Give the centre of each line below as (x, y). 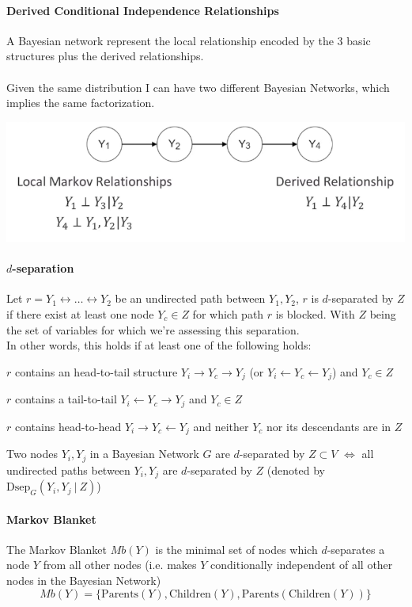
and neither (221, 426)
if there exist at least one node (80, 314)
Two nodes (32, 454)
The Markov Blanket (57, 549)
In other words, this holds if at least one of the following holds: (159, 345)
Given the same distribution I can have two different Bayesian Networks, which (198, 87)
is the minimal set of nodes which (236, 549)
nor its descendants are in (329, 426)
